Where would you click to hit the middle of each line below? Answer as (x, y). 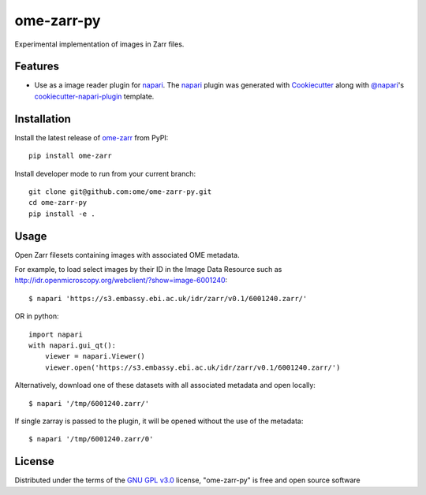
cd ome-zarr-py (58, 203)
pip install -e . (62, 214)
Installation (43, 119)
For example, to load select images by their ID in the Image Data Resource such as (148, 269)
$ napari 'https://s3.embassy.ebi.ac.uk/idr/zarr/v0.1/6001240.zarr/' (168, 298)
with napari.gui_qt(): (73, 345)
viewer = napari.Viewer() (95, 356)
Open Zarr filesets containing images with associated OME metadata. (127, 255)
